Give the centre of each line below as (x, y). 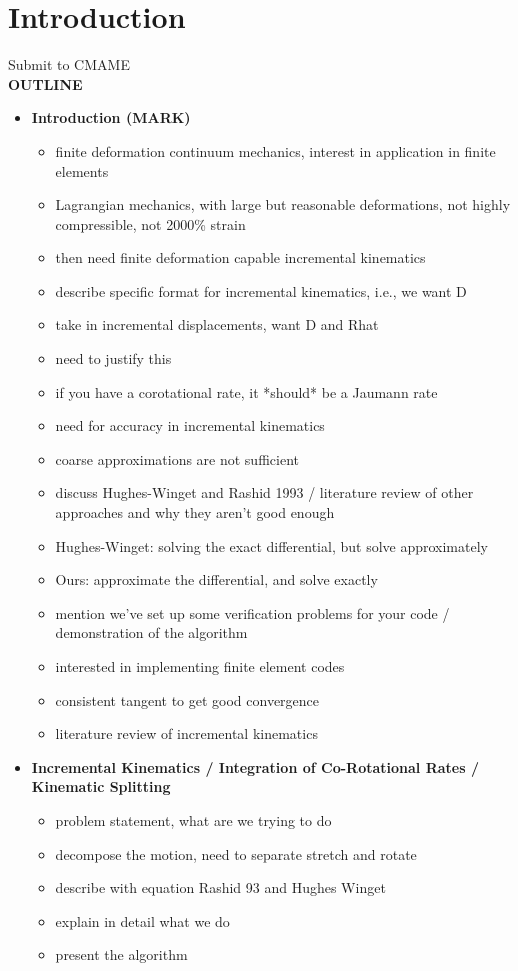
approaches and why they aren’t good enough (195, 512)
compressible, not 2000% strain (150, 223)
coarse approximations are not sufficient (177, 458)
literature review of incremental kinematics (186, 733)
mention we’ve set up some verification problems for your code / (252, 612)
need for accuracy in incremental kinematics (190, 425)
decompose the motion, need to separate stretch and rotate (236, 853)
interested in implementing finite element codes (200, 666)
